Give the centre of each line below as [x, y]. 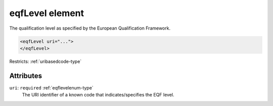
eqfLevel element [47, 13]
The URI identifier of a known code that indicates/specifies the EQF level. [98, 95]
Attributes [26, 76]
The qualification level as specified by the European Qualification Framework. [90, 28]
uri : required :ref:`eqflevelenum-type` [51, 87]
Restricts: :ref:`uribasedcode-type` [45, 61]
